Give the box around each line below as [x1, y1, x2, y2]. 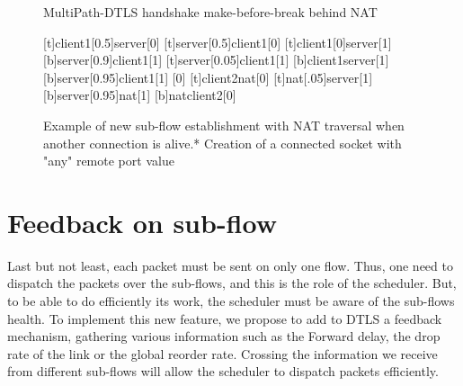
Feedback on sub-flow [7, 203, 277, 240]
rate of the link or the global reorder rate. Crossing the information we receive [7, 344, 438, 363]
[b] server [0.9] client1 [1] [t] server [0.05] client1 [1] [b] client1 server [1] [43, 50, 389, 69]
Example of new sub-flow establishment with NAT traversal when [43, 115, 405, 134]
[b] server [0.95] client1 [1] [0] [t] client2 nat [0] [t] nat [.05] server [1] [43, 67, 373, 86]
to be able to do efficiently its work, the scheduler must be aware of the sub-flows [7, 292, 455, 310]
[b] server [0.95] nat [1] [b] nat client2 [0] [43, 85, 236, 104]
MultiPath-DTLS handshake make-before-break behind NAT [43, 3, 378, 21]
